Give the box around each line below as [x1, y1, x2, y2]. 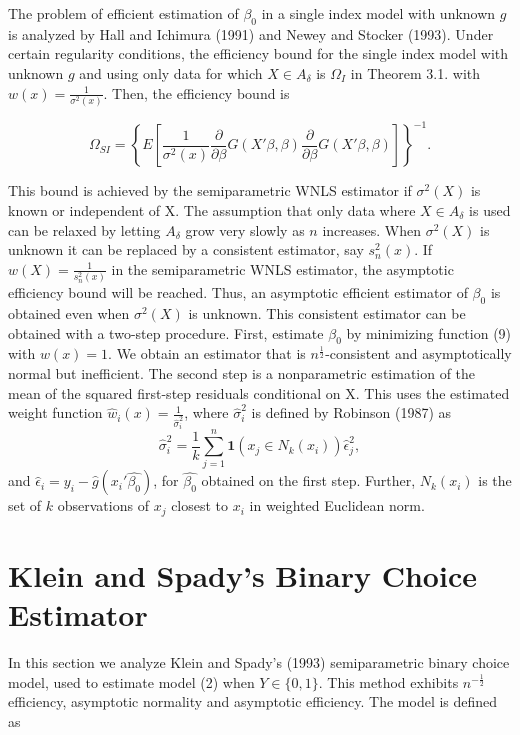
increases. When [322, 219, 421, 240]
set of [8, 495, 42, 516]
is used [469, 199, 511, 220]
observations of [57, 495, 149, 516]
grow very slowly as [185, 219, 305, 240]
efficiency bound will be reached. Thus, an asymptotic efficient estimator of [8, 282, 468, 303]
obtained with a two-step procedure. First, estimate [8, 322, 324, 343]
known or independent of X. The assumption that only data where [8, 199, 416, 220]
